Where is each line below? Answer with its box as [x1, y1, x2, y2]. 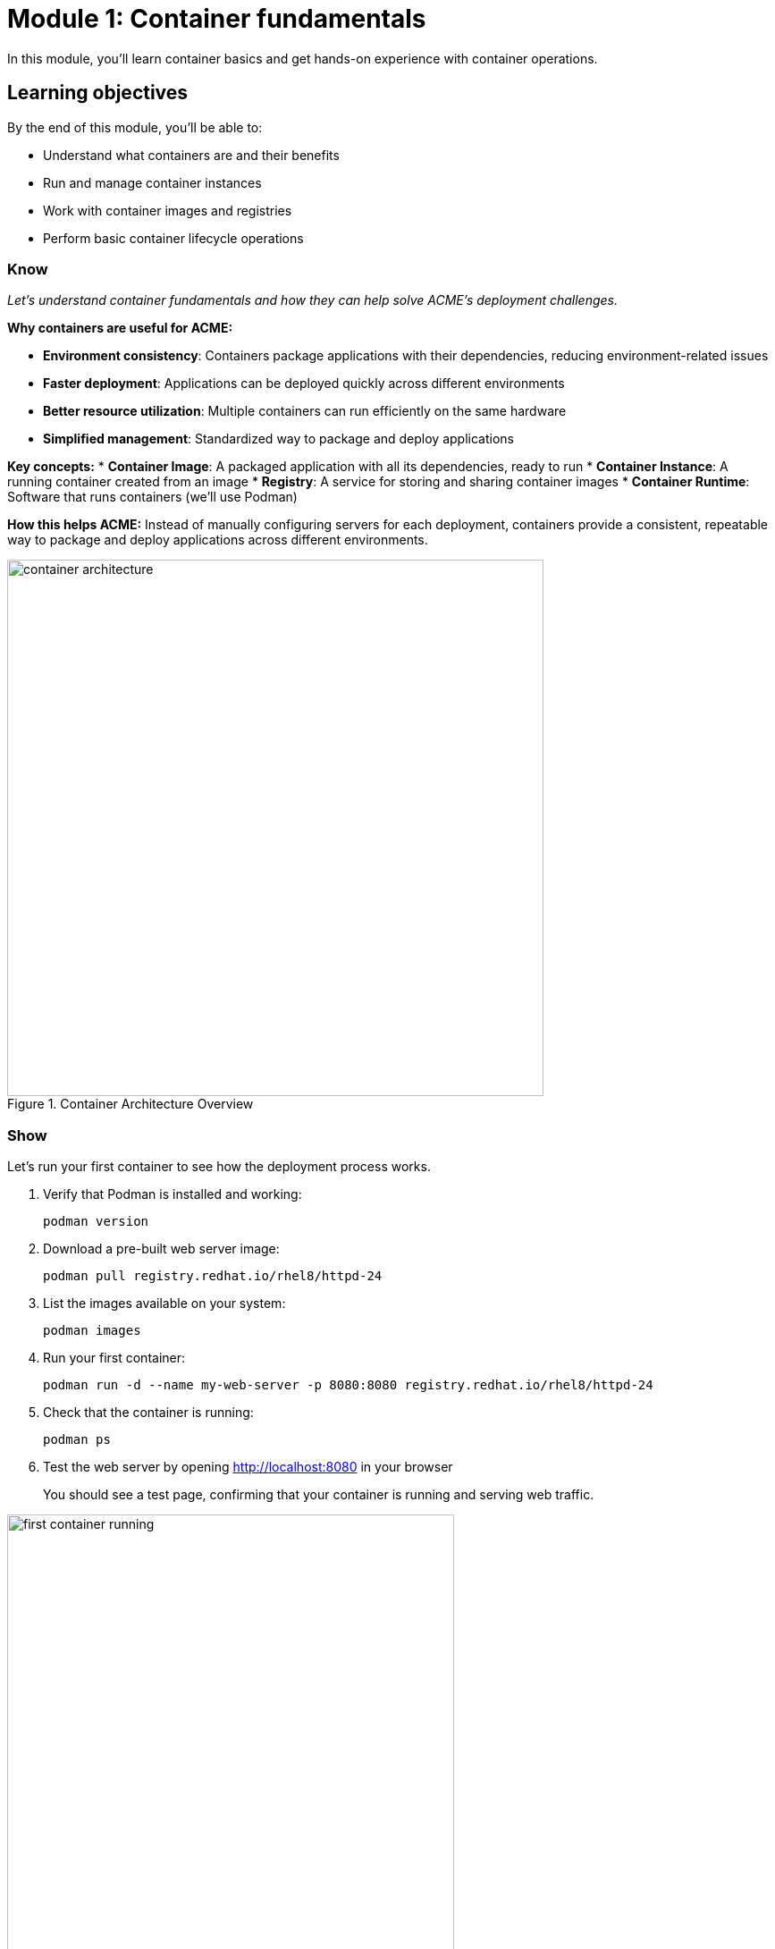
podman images [43, 1323, 141, 1338]
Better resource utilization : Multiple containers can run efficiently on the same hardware [43, 403, 567, 419]
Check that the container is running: [43, 1405, 254, 1421]
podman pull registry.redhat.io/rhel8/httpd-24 [43, 1269, 383, 1284]
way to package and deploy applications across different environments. [7, 532, 428, 548]
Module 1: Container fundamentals [7, 4, 426, 34]
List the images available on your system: [43, 1295, 286, 1312]
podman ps [43, 1432, 111, 1447]
